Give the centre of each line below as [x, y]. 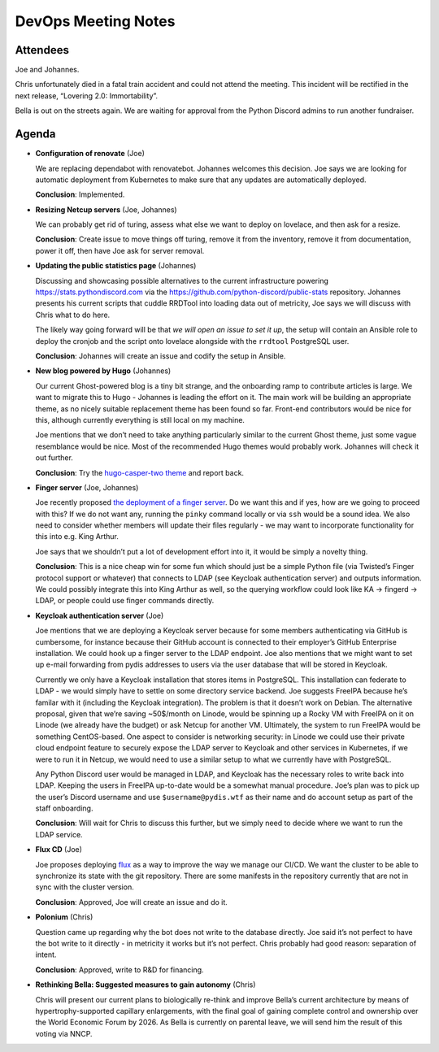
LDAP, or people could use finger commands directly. [125, 601]
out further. [54, 458]
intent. [46, 954]
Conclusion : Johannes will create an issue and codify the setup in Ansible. [161, 356]
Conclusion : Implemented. [80, 194]
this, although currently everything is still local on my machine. [140, 419]
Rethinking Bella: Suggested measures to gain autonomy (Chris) [146, 985]
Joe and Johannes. [47, 70]
